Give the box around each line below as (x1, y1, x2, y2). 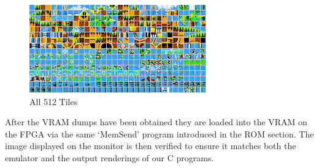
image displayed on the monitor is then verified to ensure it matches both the (5, 139, 296, 152)
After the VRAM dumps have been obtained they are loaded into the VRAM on (5, 115, 307, 128)
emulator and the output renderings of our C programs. (5, 151, 214, 164)
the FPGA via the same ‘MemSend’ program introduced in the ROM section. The (5, 127, 314, 140)
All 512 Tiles (29, 95, 78, 108)
